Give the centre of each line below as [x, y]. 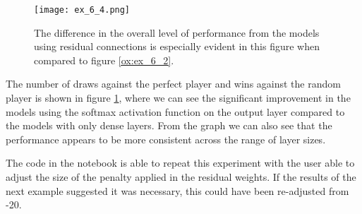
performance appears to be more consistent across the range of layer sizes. [166, 139]
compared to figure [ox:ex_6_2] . [104, 60]
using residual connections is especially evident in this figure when [177, 46]
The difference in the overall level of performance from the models [177, 32]
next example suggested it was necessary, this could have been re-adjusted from [177, 190]
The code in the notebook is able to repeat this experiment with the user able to [180, 163]
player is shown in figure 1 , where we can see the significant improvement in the [178, 98]
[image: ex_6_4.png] [82, 10]
